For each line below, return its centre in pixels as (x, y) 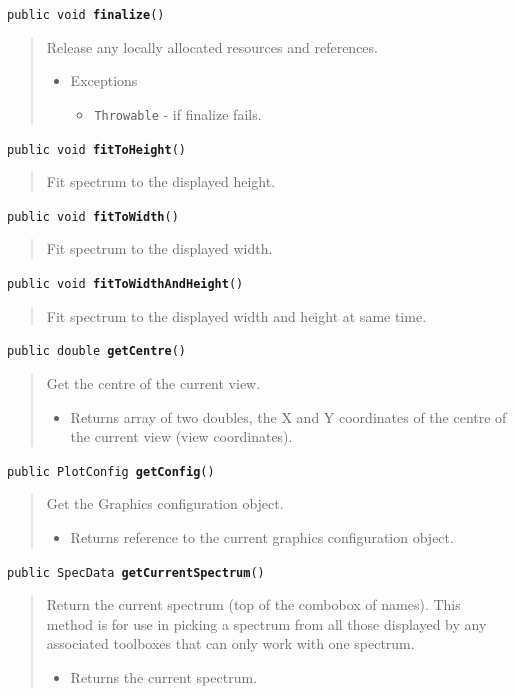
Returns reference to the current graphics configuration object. (262, 536)
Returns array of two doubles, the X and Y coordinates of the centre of (288, 416)
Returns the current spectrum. (163, 676)
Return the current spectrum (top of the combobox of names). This (253, 604)
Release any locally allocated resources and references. (212, 46)
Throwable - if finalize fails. (178, 113)
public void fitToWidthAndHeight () (125, 284)
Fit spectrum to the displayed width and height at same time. (236, 315)
